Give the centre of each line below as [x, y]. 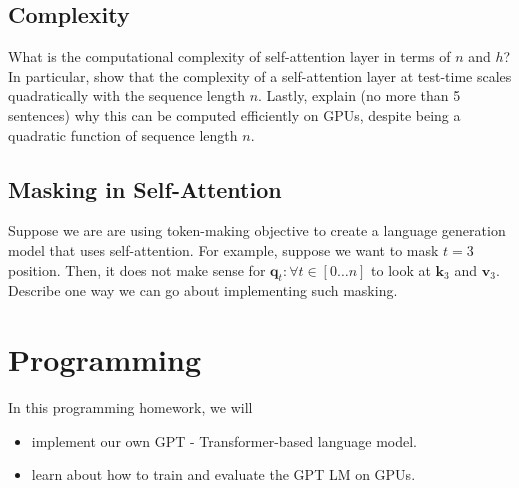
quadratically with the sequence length [126, 95]
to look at [401, 269]
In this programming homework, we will [130, 407]
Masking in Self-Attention [145, 188]
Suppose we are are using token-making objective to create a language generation [257, 230]
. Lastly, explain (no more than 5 [359, 95]
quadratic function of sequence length [123, 134]
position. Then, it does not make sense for [137, 269]
